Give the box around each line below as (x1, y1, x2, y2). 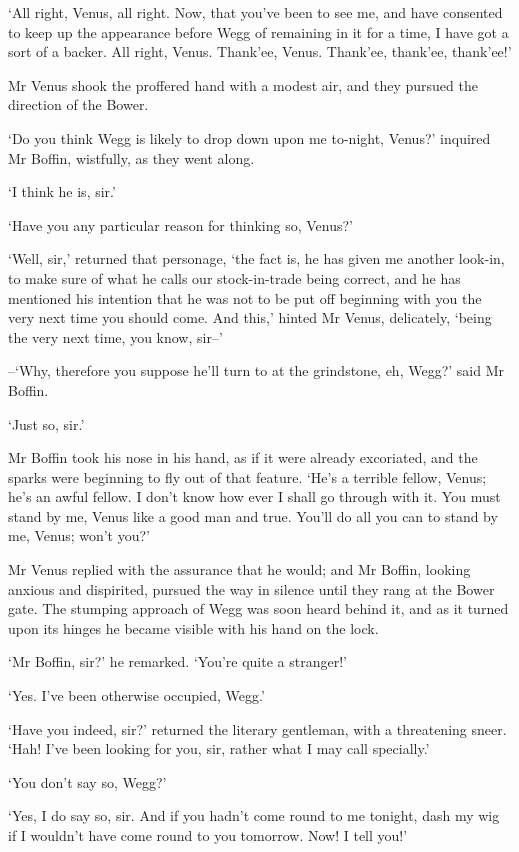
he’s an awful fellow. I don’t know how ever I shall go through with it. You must (8, 486, 501, 507)
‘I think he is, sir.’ (8, 181, 116, 202)
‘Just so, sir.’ (8, 413, 85, 434)
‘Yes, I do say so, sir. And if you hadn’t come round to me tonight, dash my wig (8, 805, 500, 826)
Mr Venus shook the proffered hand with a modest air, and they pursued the (8, 74, 478, 95)
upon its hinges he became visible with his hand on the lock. (8, 617, 379, 638)
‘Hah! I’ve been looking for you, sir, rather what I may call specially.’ (8, 738, 430, 759)
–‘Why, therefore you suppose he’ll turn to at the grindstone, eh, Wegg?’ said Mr (8, 360, 504, 381)
